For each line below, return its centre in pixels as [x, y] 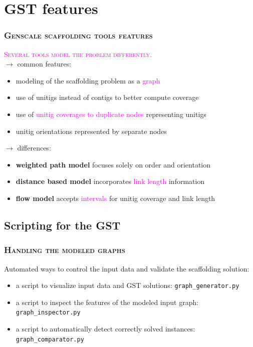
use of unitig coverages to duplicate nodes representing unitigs [111, 114]
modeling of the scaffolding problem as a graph [88, 80]
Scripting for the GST [62, 225]
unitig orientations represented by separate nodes [91, 131]
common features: [44, 64]
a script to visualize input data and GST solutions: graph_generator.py [128, 285]
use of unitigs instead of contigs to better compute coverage [107, 97]
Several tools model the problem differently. [78, 54]
